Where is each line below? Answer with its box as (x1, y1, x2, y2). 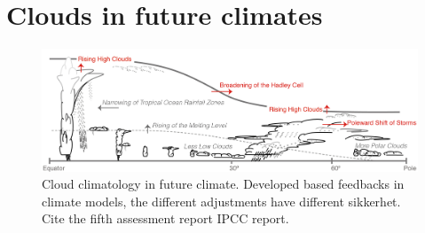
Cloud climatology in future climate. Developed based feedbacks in (42, 175, 405, 193)
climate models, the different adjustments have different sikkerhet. (42, 191, 401, 210)
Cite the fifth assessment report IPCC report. (42, 209, 289, 228)
